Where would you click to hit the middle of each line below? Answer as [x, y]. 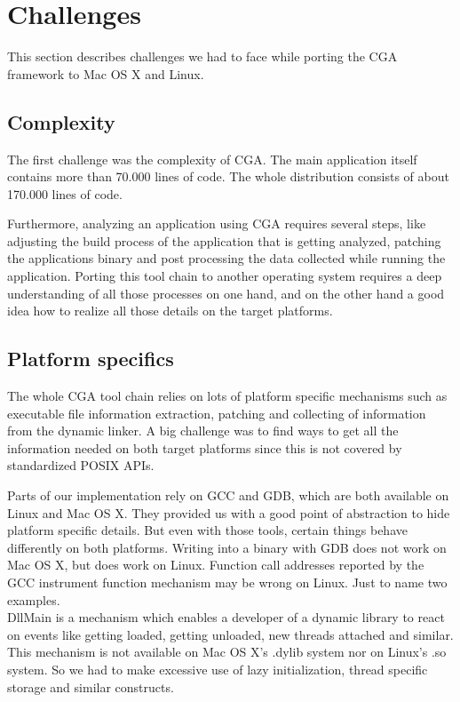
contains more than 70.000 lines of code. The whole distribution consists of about [228, 176]
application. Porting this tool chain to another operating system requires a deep [225, 276]
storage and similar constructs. [91, 686]
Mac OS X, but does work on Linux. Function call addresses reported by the [216, 565]
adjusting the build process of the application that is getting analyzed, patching [224, 240]
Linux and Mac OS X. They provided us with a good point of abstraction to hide [229, 512]
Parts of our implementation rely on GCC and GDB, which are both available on [228, 495]
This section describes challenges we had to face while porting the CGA [202, 56]
